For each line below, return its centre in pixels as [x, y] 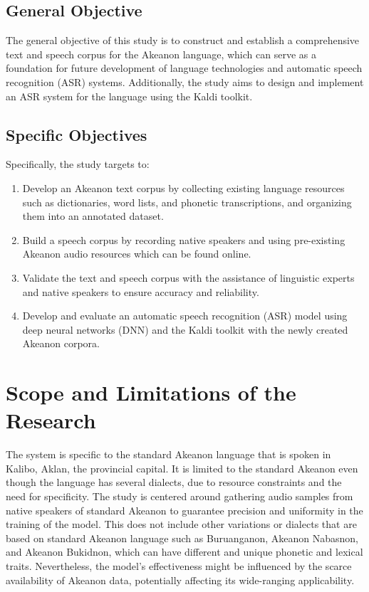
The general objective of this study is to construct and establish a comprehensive [183, 40]
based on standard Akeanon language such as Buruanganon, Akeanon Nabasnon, [182, 538]
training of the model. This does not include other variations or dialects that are [181, 524]
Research [51, 420]
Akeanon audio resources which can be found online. [137, 254]
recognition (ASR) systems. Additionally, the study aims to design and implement [185, 81]
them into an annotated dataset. [93, 216]
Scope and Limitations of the [151, 392]
